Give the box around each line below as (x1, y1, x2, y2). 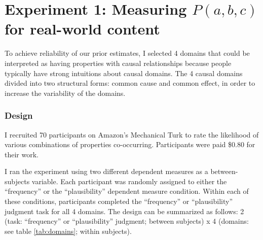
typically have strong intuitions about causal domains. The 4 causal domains (5, 67, 243, 78)
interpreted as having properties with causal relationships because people (5, 57, 232, 68)
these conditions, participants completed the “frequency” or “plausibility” (5, 196, 233, 207)
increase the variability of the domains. (5, 87, 126, 98)
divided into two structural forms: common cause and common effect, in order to (5, 78, 255, 88)
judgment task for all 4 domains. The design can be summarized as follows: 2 (5, 205, 244, 216)
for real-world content (5, 18, 160, 39)
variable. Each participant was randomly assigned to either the (31, 176, 227, 186)
